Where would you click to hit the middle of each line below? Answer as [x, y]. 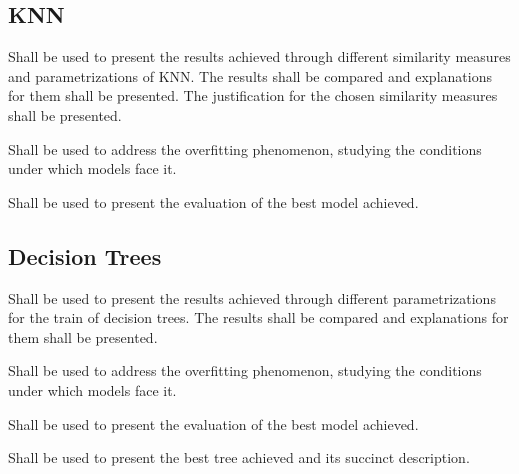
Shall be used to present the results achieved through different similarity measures [259, 56]
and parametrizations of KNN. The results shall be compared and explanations [250, 75]
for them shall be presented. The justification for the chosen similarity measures [253, 95]
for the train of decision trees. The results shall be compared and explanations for [258, 317]
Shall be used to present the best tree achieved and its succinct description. [239, 457]
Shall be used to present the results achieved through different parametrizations [252, 297]
